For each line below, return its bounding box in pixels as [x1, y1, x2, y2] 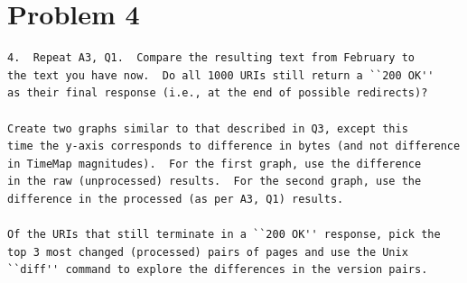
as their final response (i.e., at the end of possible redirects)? [7, 87, 428, 100]
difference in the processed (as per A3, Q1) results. [7, 192, 344, 205]
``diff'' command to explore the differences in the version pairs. [7, 263, 428, 277]
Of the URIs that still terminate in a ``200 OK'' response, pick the [7, 228, 441, 242]
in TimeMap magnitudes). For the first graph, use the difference [7, 157, 422, 170]
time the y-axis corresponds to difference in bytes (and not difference [7, 140, 461, 153]
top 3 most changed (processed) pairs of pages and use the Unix [7, 245, 408, 259]
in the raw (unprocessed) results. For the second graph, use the [7, 175, 422, 188]
